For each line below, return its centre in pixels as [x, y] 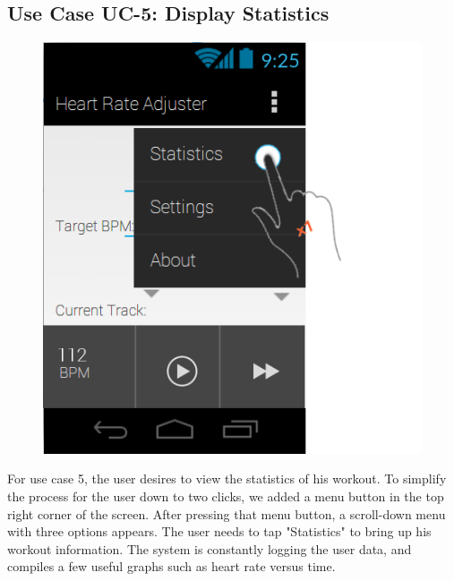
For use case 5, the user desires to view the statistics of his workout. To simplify [227, 478]
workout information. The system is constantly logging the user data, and [210, 548]
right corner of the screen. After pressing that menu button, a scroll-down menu [227, 513]
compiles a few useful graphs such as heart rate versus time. [171, 566]
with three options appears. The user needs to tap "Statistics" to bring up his [219, 531]
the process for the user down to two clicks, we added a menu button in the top [226, 496]
